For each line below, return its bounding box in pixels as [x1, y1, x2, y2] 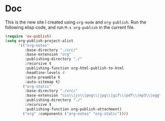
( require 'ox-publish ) [5, 34, 52, 39]
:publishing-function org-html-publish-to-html [25, 66, 124, 71]
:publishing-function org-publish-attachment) [25, 106, 122, 112]
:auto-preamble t [25, 74, 60, 80]
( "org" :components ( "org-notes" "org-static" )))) [23, 111, 129, 116]
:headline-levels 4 [25, 70, 65, 75]
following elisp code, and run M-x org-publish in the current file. [5, 24, 135, 30]
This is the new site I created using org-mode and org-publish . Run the [5, 19, 146, 25]
